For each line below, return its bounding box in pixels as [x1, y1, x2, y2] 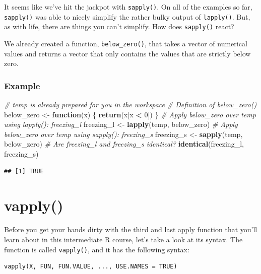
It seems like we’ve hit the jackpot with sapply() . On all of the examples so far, [4, 2, 252, 12]
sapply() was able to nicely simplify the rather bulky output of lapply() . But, [4, 11, 250, 22]
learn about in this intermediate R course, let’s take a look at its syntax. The [4, 234, 243, 244]
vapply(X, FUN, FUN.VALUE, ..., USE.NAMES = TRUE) [4, 263, 177, 270]
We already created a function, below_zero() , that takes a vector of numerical [4, 38, 247, 48]
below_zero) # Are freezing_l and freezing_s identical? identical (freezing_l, [4, 139, 244, 149]
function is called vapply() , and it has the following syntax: [4, 244, 189, 254]
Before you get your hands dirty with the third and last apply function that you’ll [4, 224, 257, 235]
